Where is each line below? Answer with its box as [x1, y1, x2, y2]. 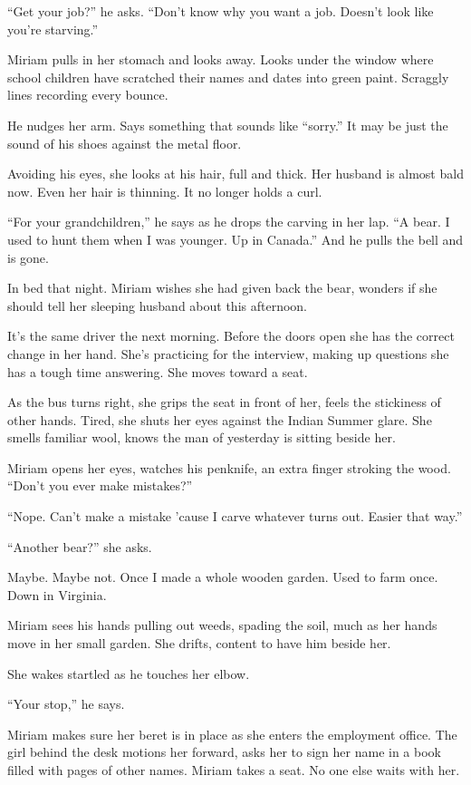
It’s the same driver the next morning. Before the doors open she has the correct [7, 326, 455, 345]
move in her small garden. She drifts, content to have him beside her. [7, 634, 391, 653]
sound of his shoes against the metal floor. [7, 133, 242, 152]
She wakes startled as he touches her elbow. [7, 664, 250, 683]
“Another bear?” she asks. [7, 537, 152, 556]
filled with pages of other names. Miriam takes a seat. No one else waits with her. [7, 761, 460, 779]
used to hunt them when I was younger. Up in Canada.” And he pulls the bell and [7, 229, 464, 248]
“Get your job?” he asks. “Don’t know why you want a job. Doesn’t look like [7, 2, 434, 20]
